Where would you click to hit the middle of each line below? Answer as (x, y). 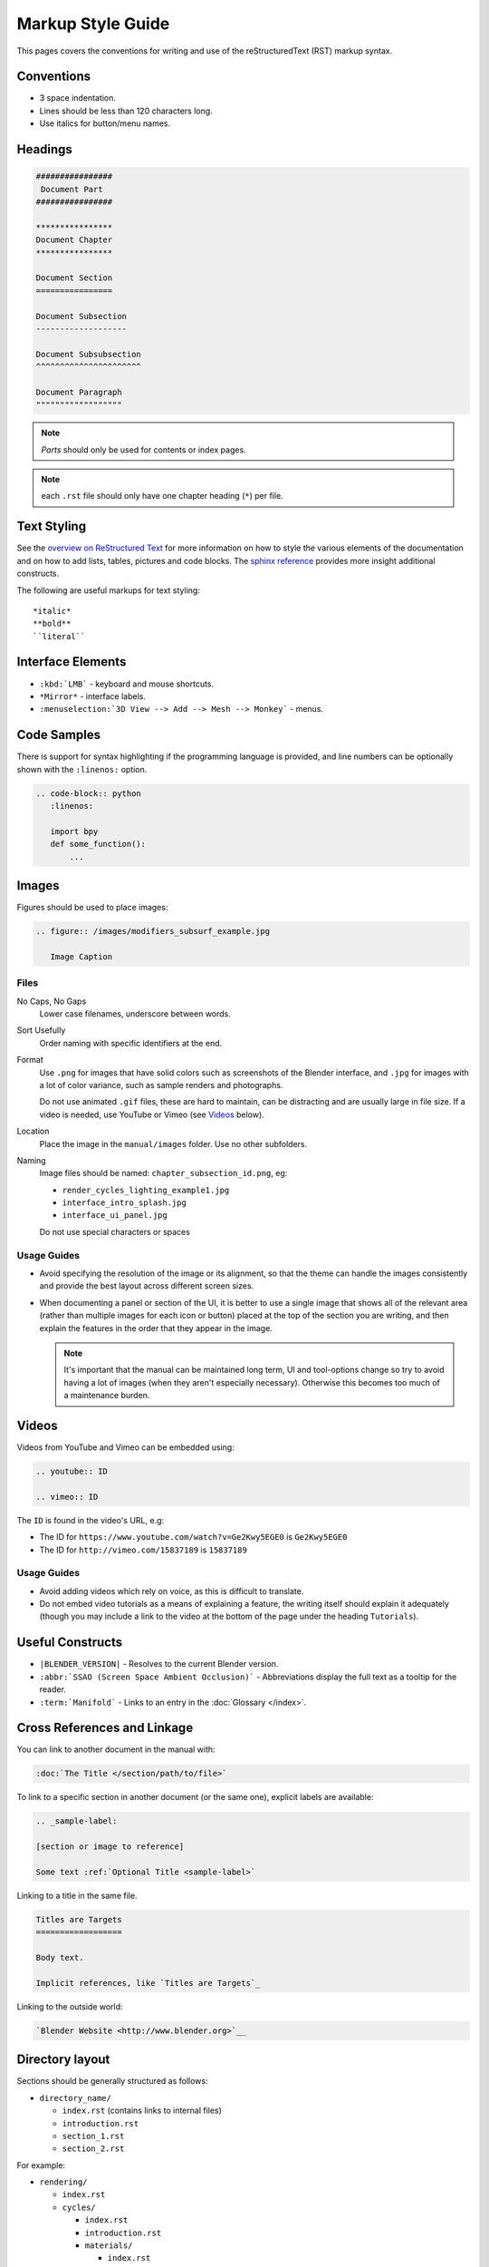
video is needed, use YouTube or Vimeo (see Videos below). (152, 1114)
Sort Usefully (41, 1030)
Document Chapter (74, 240)
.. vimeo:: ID (67, 1497)
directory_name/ (76, 2098)
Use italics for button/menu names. (105, 123)
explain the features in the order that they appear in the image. (156, 1328)
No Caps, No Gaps (52, 1001)
